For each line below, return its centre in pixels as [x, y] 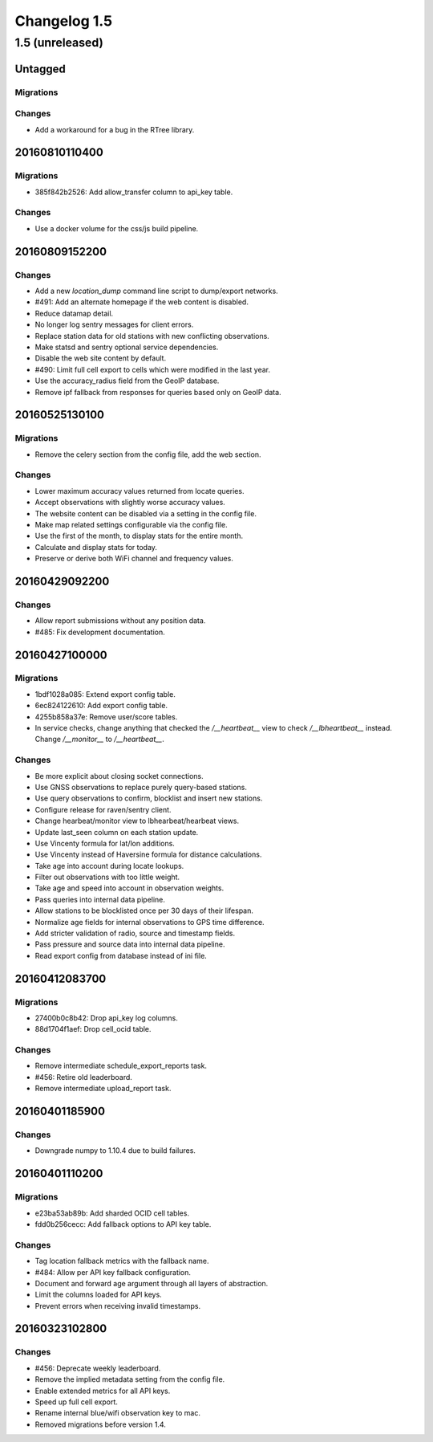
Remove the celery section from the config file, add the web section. [148, 454]
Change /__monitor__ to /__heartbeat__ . [99, 739]
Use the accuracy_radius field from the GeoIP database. [127, 381]
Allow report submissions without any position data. [120, 621]
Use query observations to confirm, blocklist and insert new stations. [149, 798]
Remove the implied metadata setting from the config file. [130, 1379]
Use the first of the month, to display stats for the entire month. [139, 536]
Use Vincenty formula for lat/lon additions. [105, 843]
